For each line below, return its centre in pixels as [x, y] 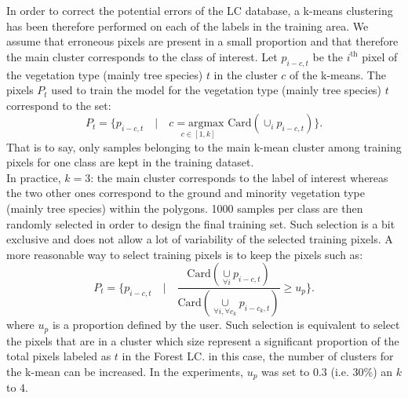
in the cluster [246, 74]
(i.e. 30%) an [362, 371]
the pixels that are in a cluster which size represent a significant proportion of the [203, 340]
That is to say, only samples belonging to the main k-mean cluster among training [204, 146]
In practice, [34, 177]
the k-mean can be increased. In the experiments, [125, 371]
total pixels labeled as [59, 356]
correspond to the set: [59, 105]
